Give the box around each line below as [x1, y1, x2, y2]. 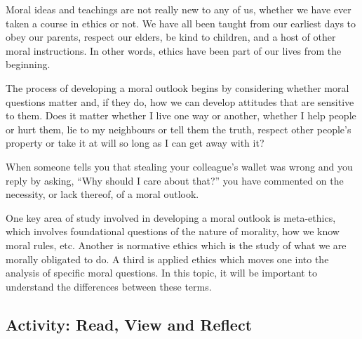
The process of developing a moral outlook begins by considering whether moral [6, 80, 349, 95]
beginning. [6, 57, 51, 72]
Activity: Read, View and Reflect [6, 313, 253, 335]
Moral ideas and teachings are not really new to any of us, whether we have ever [6, 2, 351, 16]
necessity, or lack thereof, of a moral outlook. [6, 187, 199, 201]
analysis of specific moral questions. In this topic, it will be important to [6, 265, 317, 280]
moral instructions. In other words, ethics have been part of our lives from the [6, 43, 342, 58]
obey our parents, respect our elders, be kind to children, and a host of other [6, 29, 336, 44]
